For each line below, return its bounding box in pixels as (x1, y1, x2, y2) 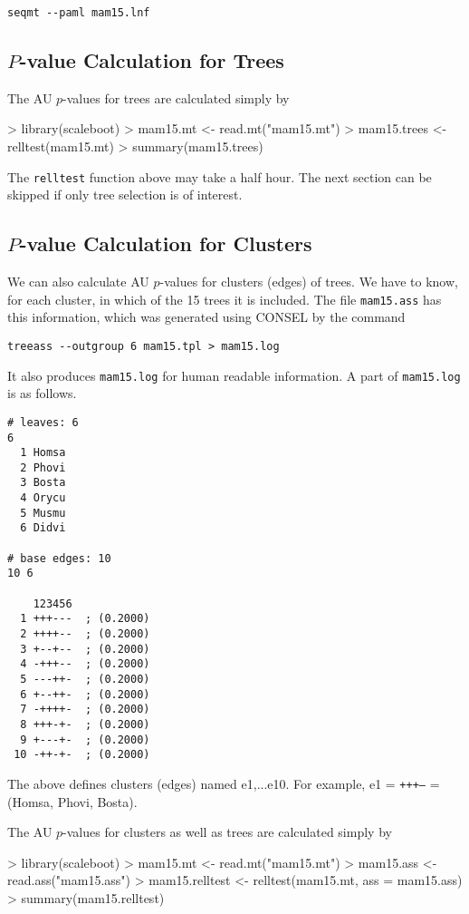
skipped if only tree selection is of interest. (7, 185, 243, 204)
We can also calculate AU (7, 272, 149, 291)
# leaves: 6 (7, 415, 79, 429)
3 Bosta (20, 476, 66, 490)
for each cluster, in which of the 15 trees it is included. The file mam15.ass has (7, 289, 442, 308)
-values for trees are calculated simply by (62, 88, 290, 107)
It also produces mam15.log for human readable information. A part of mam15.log (7, 365, 461, 384)
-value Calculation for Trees (19, 46, 284, 74)
